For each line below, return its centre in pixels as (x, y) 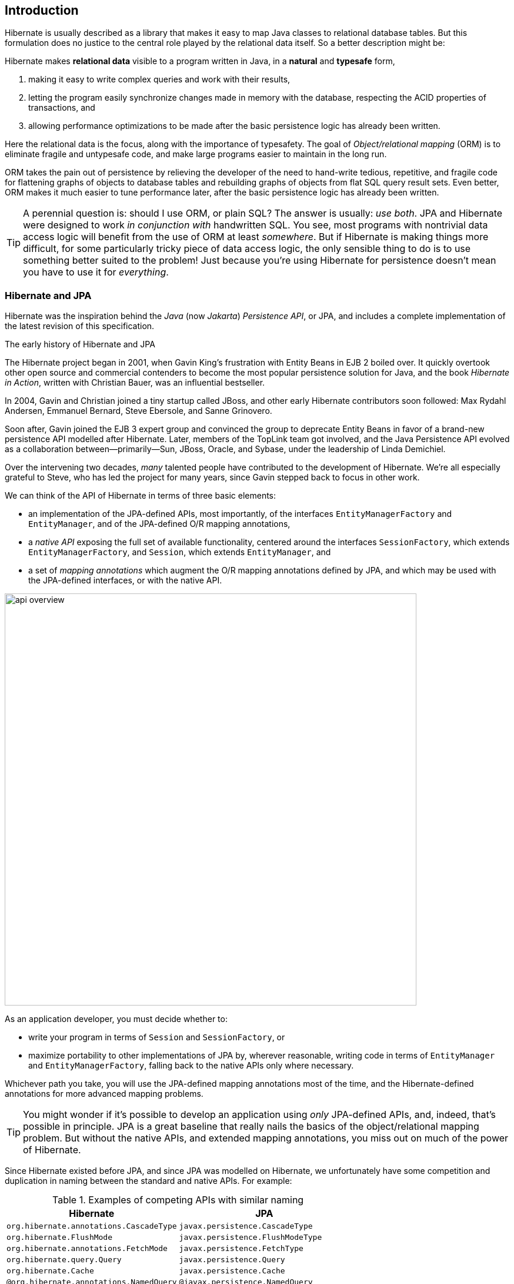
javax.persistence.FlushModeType (251, 1237)
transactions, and (62, 108)
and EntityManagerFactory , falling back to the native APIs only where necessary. (191, 1066)
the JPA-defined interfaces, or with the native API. (125, 580)
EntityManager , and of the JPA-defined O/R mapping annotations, (159, 524)
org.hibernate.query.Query (64, 1260)
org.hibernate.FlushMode (60, 1237)
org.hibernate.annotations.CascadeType (92, 1226)
